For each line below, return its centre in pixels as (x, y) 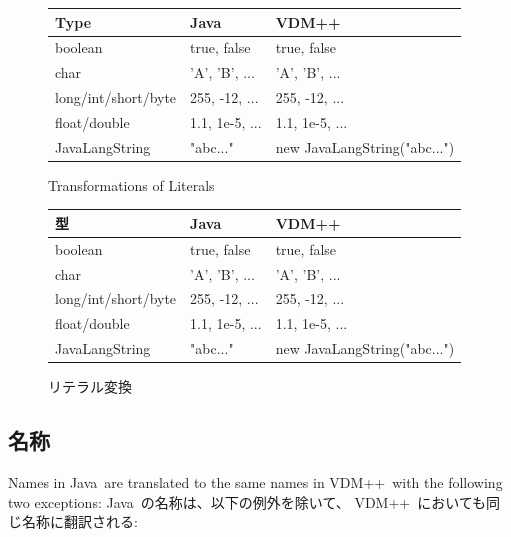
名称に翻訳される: (79, 521)
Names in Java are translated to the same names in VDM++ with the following (255, 482)
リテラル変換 (90, 386)
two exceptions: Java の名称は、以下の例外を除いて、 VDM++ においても (247, 501)
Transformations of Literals (131, 184)
